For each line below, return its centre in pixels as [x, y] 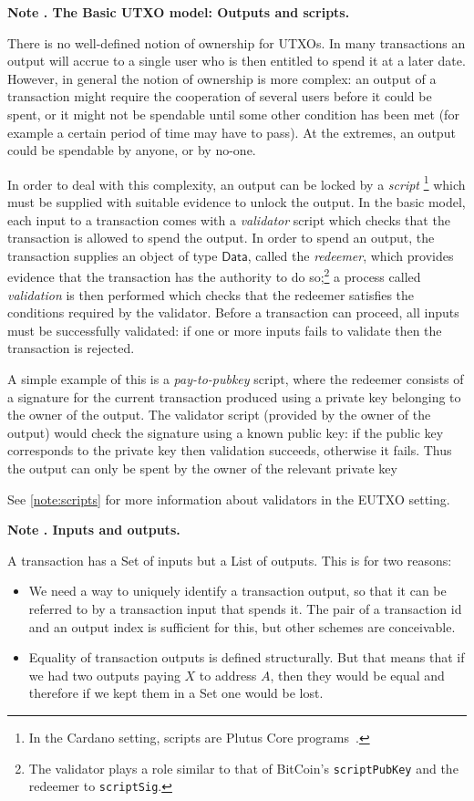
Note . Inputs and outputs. [94, 530]
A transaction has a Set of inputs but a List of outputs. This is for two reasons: [230, 560]
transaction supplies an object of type [113, 255]
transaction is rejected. [71, 348]
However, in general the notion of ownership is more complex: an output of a [222, 78]
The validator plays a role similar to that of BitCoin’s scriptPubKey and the [243, 768]
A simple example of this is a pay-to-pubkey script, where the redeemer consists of [236, 379]
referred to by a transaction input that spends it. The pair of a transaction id [245, 608]
